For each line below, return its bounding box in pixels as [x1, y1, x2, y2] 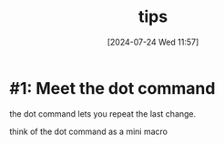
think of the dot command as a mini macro [9, 126, 168, 137]
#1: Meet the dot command [9, 77, 216, 98]
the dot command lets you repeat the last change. [9, 108, 197, 119]
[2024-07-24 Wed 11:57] [107, 36, 199, 47]
